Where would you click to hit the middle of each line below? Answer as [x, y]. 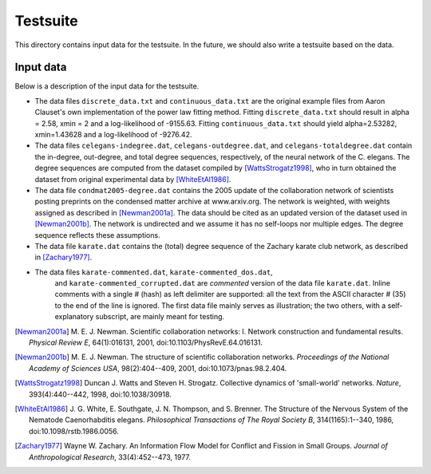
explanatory [74, 317]
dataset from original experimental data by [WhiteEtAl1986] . [133, 179]
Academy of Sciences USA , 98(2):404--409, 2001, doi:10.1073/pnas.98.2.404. [158, 368]
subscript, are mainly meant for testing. [160, 317]
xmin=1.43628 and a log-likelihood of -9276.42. [113, 135]
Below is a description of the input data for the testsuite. [107, 86]
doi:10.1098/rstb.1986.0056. [74, 431]
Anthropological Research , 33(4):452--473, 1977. [110, 457]
